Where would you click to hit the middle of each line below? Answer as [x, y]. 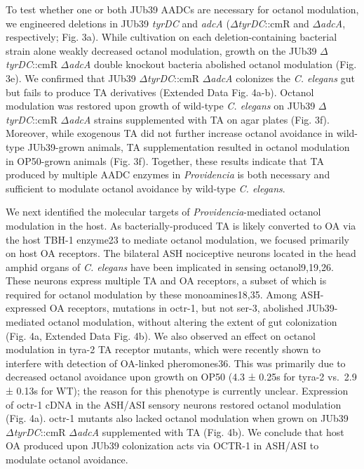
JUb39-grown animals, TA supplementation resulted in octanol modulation [189, 146]
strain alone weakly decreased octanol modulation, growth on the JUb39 [161, 50]
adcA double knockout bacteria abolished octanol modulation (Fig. [213, 64]
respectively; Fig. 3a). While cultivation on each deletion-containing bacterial [171, 37]
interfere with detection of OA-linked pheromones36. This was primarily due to [176, 363]
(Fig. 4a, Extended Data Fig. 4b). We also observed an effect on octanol [161, 335]
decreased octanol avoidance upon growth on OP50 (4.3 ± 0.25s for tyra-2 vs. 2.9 [181, 377]
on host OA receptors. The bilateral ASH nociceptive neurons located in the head [181, 253]
